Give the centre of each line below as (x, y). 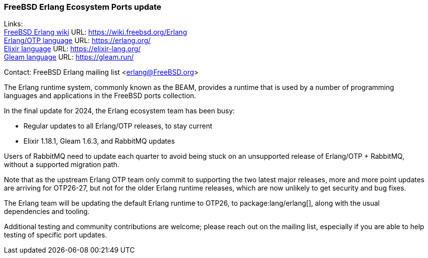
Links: (13, 24)
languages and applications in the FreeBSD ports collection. (100, 96)
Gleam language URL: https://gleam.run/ (69, 57)
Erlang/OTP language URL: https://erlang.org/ (77, 41)
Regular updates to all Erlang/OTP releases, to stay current (118, 126)
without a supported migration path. (62, 165)
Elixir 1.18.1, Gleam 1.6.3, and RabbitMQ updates (99, 141)
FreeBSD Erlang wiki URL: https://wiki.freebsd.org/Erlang (96, 32)
